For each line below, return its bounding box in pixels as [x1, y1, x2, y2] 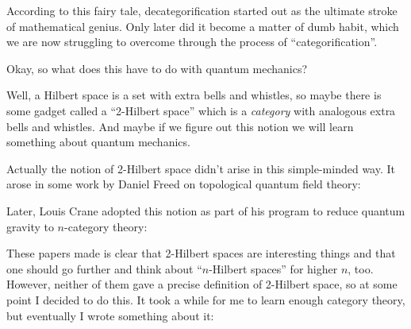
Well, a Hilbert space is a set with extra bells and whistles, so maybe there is [6, 87, 382, 103]
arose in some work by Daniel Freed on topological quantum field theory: [6, 176, 361, 192]
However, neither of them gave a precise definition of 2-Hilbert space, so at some [6, 276, 398, 292]
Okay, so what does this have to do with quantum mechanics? [6, 60, 308, 76]
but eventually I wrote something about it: [6, 307, 214, 323]
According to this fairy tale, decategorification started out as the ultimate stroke [6, 2, 398, 18]
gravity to [6, 218, 54, 234]
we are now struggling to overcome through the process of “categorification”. [6, 33, 378, 50]
